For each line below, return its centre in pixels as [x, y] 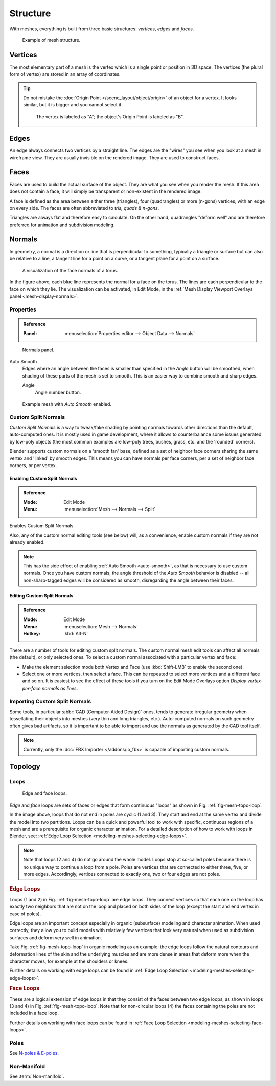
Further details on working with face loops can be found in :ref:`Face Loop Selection [98, 1023]
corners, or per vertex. [33, 465]
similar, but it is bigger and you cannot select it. [73, 105]
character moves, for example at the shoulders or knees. [69, 961]
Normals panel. [38, 350]
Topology [25, 767]
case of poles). [25, 914]
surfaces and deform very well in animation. [56, 937]
